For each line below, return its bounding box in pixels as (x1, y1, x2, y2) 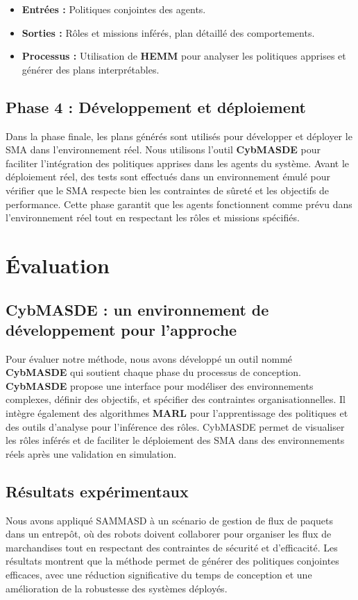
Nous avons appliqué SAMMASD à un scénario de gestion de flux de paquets (6, 513, 333, 527)
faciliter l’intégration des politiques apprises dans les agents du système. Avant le (6, 155, 350, 170)
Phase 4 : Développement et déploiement (6, 96, 306, 117)
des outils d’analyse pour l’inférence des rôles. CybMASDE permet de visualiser (6, 419, 345, 434)
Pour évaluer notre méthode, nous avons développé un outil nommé (6, 351, 293, 366)
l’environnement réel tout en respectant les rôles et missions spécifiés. (6, 210, 300, 225)
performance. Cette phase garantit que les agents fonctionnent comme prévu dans (6, 196, 352, 211)
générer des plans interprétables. (22, 62, 160, 76)
